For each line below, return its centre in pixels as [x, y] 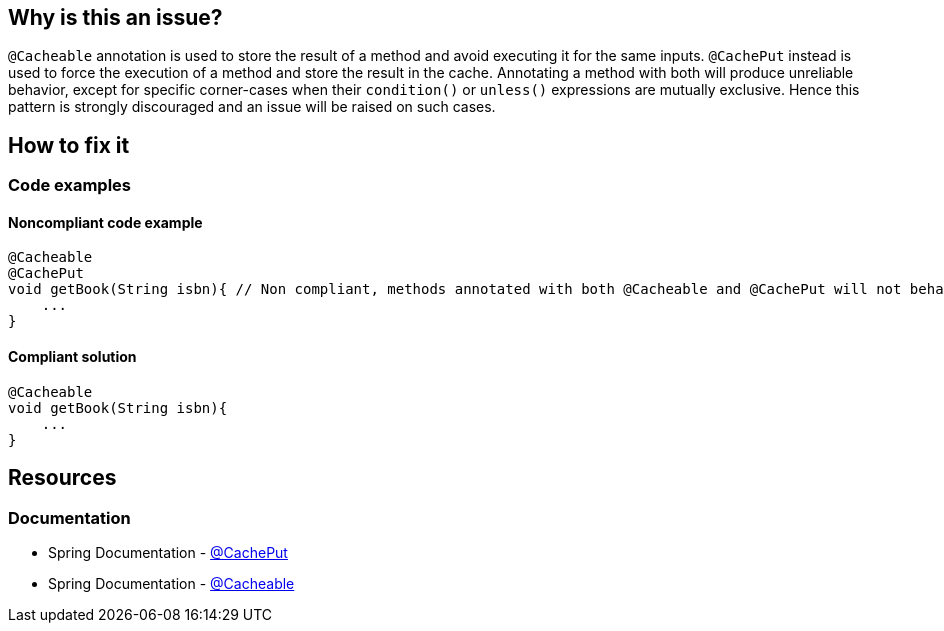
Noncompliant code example [105, 222]
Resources [62, 478]
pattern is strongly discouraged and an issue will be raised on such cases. [252, 107]
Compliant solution [72, 357]
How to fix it [69, 145]
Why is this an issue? [115, 17]
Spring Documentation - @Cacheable [171, 583]
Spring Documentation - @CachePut [168, 552]
